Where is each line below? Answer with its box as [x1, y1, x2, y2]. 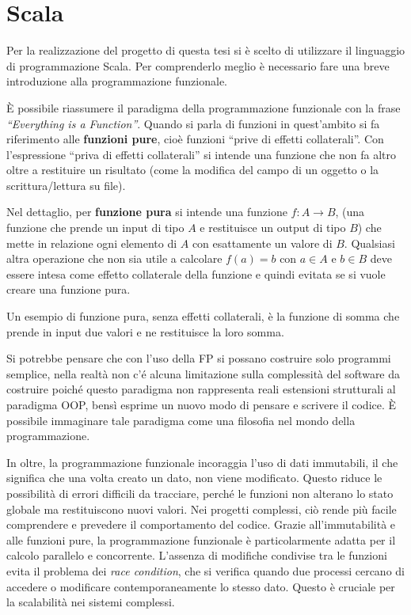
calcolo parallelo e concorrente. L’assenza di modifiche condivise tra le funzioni [6, 547, 387, 564]
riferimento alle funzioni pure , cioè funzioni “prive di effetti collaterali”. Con [6, 131, 384, 147]
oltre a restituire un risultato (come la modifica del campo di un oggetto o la [6, 161, 379, 178]
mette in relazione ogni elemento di [6, 234, 177, 251]
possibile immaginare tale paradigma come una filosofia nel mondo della [6, 412, 356, 428]
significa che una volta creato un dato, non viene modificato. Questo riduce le [6, 469, 382, 486]
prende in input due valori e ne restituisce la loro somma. [6, 323, 284, 340]
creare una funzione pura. [6, 281, 131, 298]
